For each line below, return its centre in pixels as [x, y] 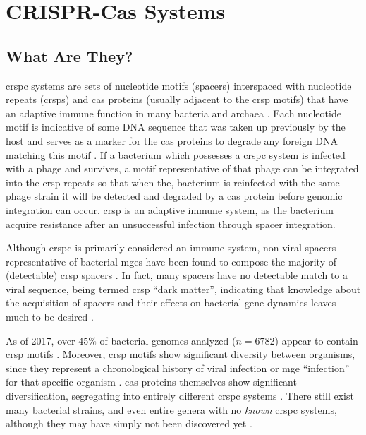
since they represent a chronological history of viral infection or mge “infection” [178, 368]
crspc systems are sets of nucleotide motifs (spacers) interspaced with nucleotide [179, 85]
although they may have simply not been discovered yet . [129, 423]
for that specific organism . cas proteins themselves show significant [151, 382]
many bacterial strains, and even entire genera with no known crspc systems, [171, 409]
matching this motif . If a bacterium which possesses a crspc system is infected [176, 154]
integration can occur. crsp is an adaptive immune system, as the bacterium [170, 209]
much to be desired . [50, 317]
